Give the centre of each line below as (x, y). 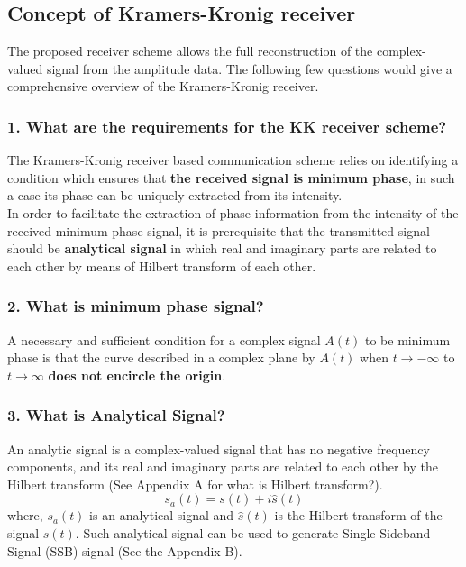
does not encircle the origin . (137, 375)
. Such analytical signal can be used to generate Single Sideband (253, 532)
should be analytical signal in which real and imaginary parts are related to (222, 248)
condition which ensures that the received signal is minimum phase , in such (231, 177)
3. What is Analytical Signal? (116, 415)
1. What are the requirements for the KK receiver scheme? (227, 126)
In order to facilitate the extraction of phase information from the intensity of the (233, 212)
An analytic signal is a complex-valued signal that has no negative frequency (219, 448)
